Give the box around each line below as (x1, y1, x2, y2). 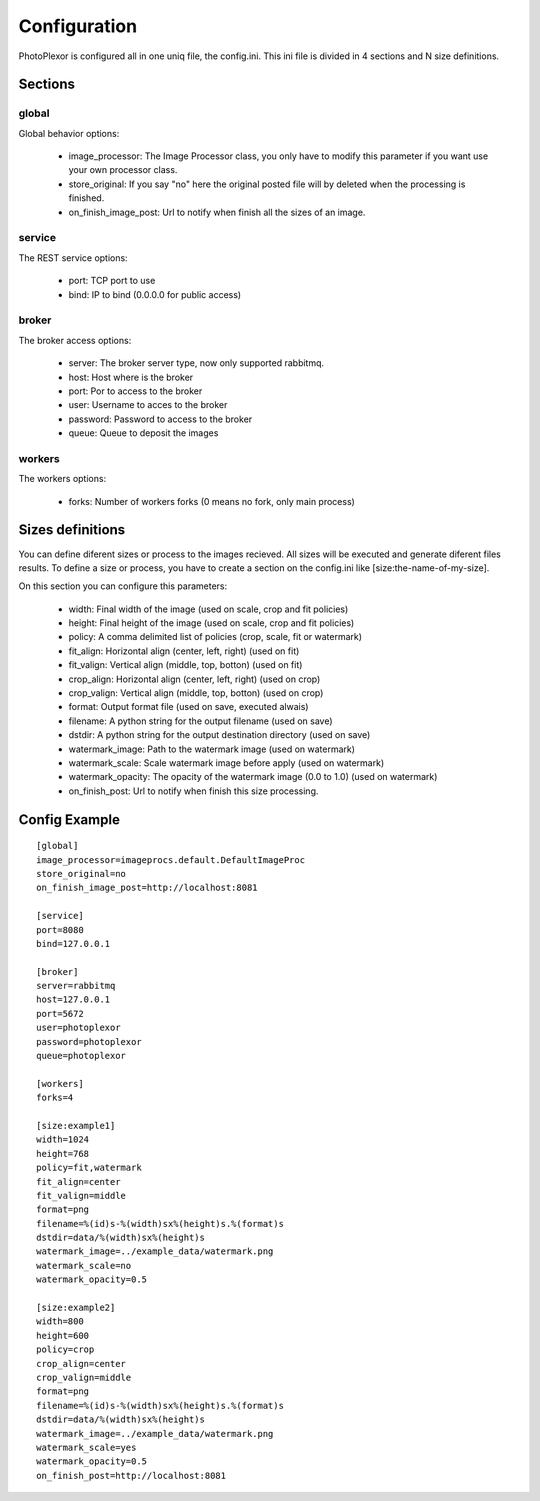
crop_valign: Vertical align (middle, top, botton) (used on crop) (68, 687, 324, 699)
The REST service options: (18, 251, 129, 264)
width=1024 (36, 1134, 90, 1145)
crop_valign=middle (36, 1372, 132, 1383)
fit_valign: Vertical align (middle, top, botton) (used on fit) (68, 659, 303, 671)
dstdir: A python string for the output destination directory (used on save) (68, 729, 371, 741)
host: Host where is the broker (68, 371, 194, 383)
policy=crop (36, 1344, 95, 1355)
